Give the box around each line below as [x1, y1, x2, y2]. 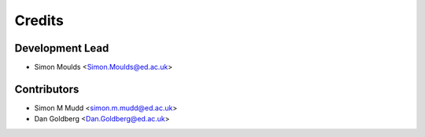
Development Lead [14, 41, 109, 55]
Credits [14, 12, 65, 29]
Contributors [14, 82, 79, 96]
